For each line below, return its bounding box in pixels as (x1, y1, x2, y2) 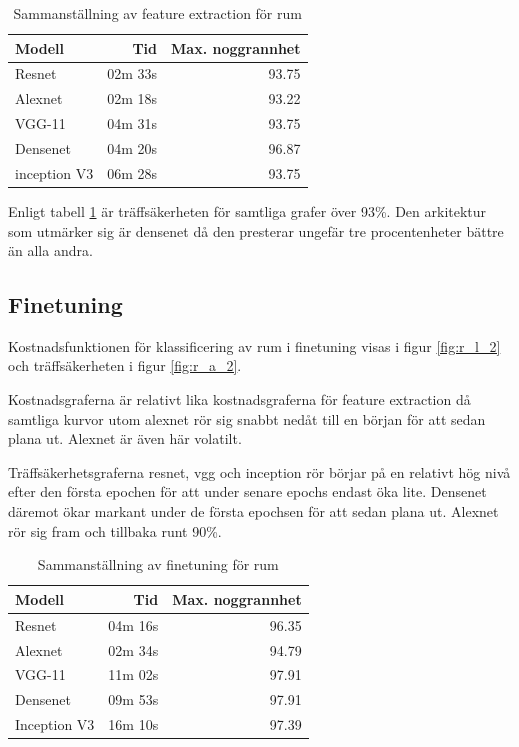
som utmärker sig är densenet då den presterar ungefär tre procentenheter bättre (8, 220, 504, 241)
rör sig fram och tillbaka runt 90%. (8, 520, 222, 541)
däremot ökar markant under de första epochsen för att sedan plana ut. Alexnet (8, 501, 499, 522)
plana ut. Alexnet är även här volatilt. (8, 428, 242, 449)
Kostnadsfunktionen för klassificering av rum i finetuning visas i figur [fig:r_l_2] (8, 335, 501, 356)
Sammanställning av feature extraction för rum (13, 3, 302, 23)
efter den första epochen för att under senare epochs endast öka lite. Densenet (8, 481, 487, 502)
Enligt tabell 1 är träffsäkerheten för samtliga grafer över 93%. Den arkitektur (8, 200, 487, 221)
